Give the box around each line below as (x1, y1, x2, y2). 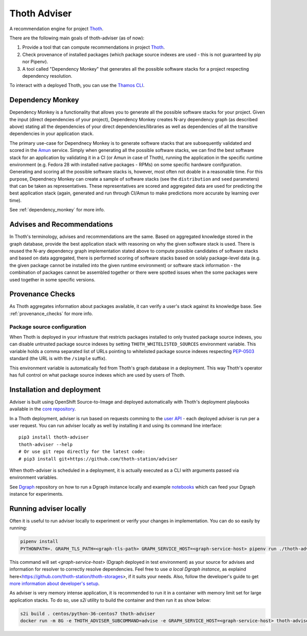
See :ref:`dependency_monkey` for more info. (9, 207, 105, 213)
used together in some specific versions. (9, 276, 96, 282)
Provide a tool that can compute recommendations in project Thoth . (22, 44, 165, 51)
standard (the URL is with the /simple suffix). (9, 356, 107, 362)
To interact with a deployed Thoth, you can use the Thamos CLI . (9, 82, 145, 89)
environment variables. (9, 474, 58, 480)
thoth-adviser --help (18, 442, 73, 447)
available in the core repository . (9, 406, 76, 412)
